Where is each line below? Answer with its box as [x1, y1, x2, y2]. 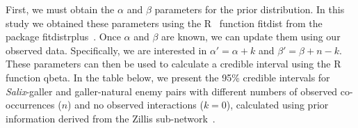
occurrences [6, 97, 55, 112]
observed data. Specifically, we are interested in [6, 42, 207, 57]
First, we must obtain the [6, 2, 115, 16]
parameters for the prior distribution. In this [154, 2, 345, 16]
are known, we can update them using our [161, 29, 341, 44]
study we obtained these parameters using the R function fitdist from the [6, 15, 323, 30]
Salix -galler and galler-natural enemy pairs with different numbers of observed [6, 83, 338, 98]
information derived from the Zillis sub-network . [6, 111, 215, 125]
